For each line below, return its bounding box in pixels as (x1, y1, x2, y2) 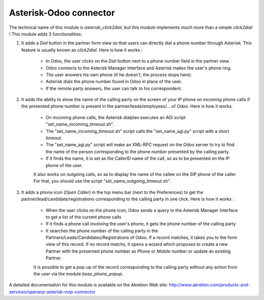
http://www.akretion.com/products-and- (169, 282, 250, 288)
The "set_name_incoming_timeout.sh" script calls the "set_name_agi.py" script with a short (45, 128, 229, 134)
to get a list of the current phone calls (45, 214, 122, 220)
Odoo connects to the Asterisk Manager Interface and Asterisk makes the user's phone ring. (45, 65, 232, 71)
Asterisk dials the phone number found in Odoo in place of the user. (45, 79, 182, 85)
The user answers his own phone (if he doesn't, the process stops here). (45, 71, 193, 78)
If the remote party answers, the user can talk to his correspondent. (45, 86, 182, 91)
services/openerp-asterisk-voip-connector (9, 289, 96, 295)
